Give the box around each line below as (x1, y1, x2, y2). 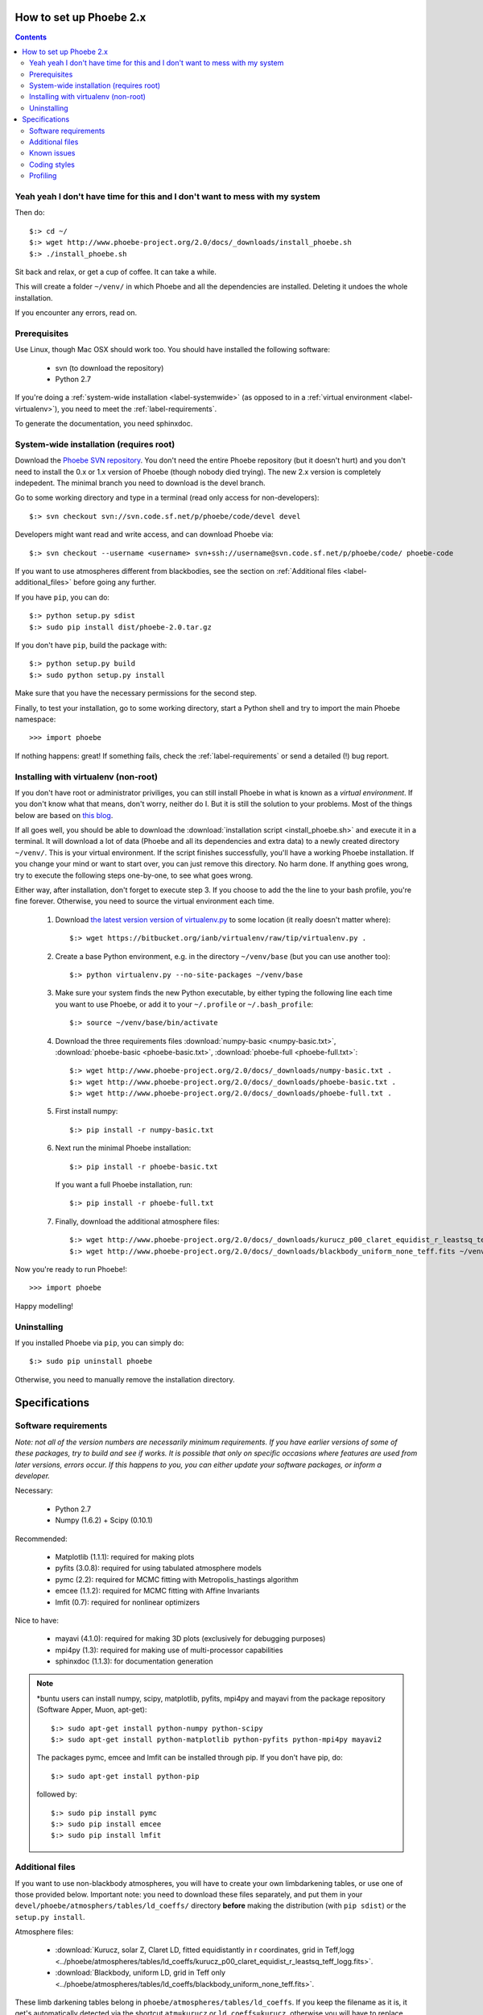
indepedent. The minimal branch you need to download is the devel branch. (14, 478, 266, 488)
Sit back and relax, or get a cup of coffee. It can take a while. (14, 267, 217, 276)
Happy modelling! (14, 1301, 74, 1311)
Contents (14, 32, 47, 42)
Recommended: (14, 1534, 68, 1543)
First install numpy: (55, 1107, 118, 1116)
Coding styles (29, 160, 76, 169)
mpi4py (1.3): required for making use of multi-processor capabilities (55, 1645, 283, 1655)
